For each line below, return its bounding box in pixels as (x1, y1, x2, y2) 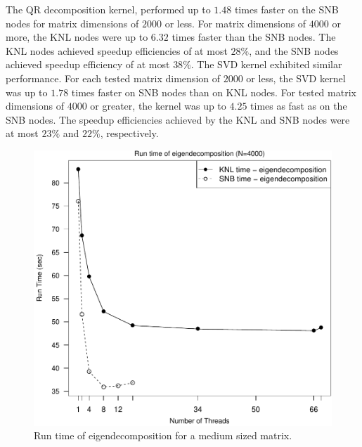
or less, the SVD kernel (246, 70, 346, 85)
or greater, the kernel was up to (90, 98, 226, 113)
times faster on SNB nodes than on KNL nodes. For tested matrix (71, 84, 356, 99)
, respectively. (100, 126, 159, 141)
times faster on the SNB (234, 2, 339, 16)
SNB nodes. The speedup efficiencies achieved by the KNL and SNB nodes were (6, 112, 350, 127)
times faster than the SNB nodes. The (172, 30, 336, 44)
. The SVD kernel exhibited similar (190, 57, 342, 72)
